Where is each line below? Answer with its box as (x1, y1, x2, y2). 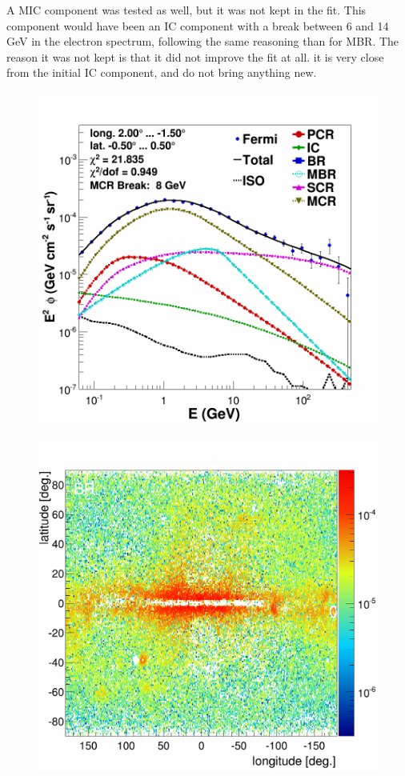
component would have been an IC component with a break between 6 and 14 (6, 17, 389, 34)
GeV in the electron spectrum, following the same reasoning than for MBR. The (6, 33, 399, 50)
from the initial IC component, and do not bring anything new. (6, 64, 317, 81)
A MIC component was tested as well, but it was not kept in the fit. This (6, 2, 367, 18)
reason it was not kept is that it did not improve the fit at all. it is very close (6, 48, 384, 65)
